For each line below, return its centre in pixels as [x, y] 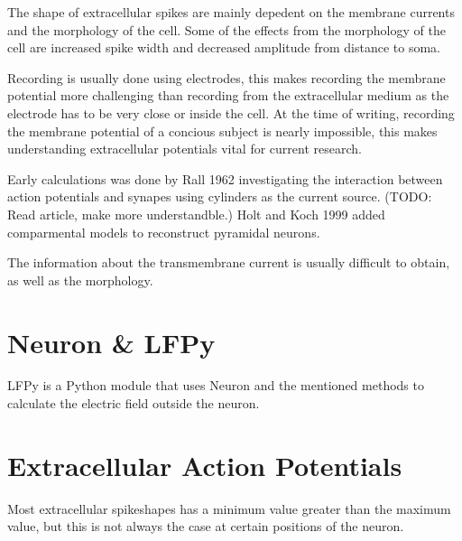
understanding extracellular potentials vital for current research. [185, 149]
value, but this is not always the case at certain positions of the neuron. [206, 526]
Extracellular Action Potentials [205, 465]
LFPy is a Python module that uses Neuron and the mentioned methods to [216, 385]
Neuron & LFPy [111, 342]
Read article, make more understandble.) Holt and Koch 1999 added [196, 214]
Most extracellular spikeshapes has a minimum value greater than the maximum [229, 508]
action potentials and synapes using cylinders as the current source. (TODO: [220, 196]
